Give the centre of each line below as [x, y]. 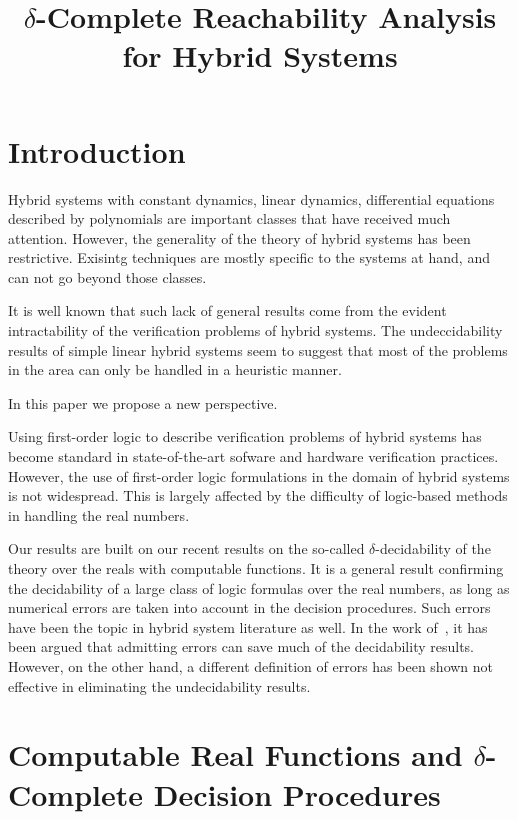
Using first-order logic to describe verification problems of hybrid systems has [245, 436]
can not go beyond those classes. [107, 276]
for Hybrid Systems [260, 55]
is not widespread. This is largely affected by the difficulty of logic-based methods [258, 495]
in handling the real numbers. [99, 514]
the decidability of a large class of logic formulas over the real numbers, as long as [259, 587]
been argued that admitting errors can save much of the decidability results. [241, 646]
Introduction [97, 150]
